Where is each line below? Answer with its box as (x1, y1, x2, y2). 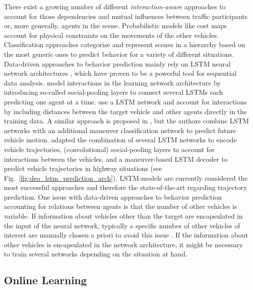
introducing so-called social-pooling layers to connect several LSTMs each (4, 87, 223, 97)
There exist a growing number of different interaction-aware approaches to (4, 1, 226, 11)
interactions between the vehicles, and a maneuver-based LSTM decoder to (4, 154, 228, 164)
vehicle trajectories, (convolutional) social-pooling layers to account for (4, 144, 215, 154)
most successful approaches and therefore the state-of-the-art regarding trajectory (4, 182, 247, 192)
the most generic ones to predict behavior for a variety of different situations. (4, 49, 234, 59)
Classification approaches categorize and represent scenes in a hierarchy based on (4, 39, 245, 50)
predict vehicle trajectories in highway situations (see (4, 163, 162, 173)
